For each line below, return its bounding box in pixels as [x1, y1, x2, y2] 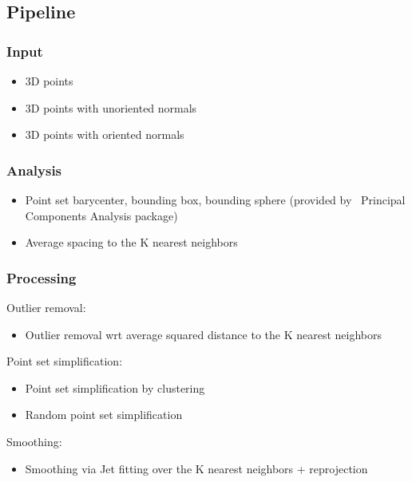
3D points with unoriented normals [25, 99, 197, 116]
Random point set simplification [25, 406, 183, 423]
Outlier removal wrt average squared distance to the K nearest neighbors [25, 326, 382, 342]
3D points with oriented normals [25, 126, 184, 143]
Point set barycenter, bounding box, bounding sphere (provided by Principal [25, 192, 406, 207]
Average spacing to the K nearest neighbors [25, 234, 238, 251]
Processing [6, 267, 77, 287]
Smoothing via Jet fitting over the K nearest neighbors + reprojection [25, 460, 368, 476]
